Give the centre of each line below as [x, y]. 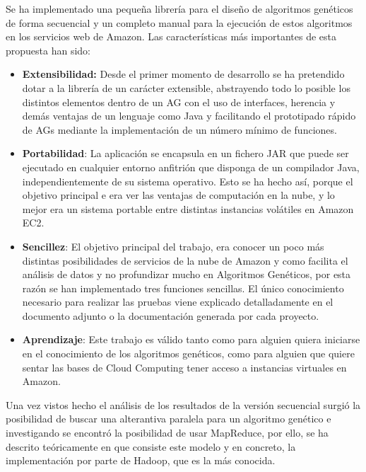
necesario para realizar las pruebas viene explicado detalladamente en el [178, 302]
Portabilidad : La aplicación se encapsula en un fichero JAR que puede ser [185, 153]
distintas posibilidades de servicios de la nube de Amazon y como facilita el [185, 260]
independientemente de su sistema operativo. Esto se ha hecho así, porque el [188, 181]
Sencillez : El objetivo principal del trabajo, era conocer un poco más [173, 246]
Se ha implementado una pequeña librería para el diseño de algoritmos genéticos [179, 8]
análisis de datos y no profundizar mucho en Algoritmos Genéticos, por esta [187, 274]
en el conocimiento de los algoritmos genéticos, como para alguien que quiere [188, 353]
